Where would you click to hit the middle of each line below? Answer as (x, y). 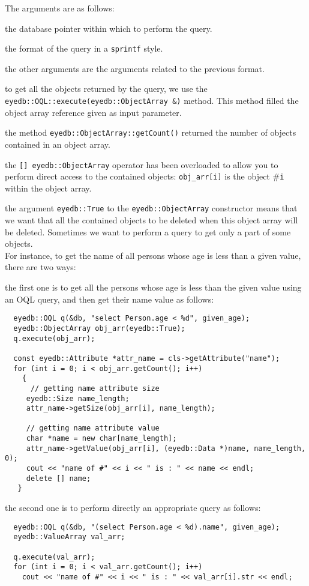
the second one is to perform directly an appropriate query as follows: (133, 508)
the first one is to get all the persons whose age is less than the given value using (153, 287)
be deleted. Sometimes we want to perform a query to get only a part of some (148, 231)
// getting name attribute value (93, 428)
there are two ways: (40, 267)
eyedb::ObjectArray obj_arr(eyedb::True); (99, 328)
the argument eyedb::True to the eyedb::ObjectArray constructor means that (151, 208)
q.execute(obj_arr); (54, 338)
